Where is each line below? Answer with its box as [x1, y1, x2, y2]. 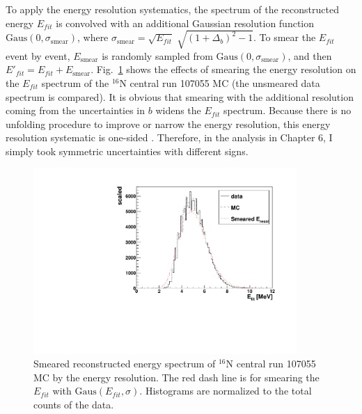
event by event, [6, 48, 70, 63]
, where [77, 30, 109, 45]
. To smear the [253, 30, 316, 45]
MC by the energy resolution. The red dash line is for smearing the [33, 369, 320, 384]
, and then [288, 48, 332, 63]
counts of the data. [33, 397, 114, 411]
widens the [155, 103, 201, 118]
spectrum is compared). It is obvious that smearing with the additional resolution [6, 89, 354, 104]
